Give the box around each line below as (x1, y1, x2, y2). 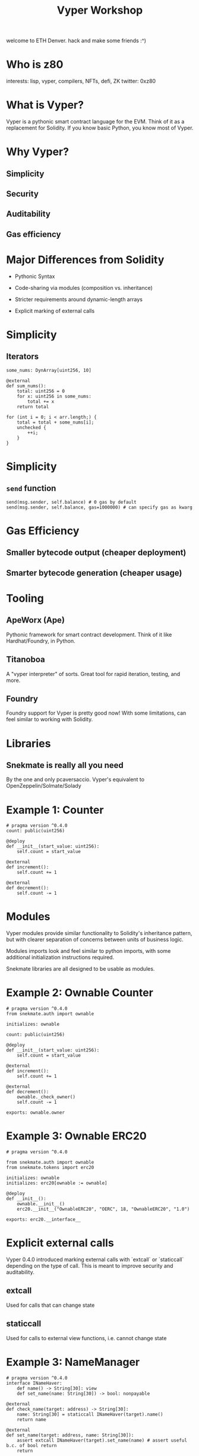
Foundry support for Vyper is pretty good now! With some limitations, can (6, 709, 187, 716)
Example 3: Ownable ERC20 (6, 1129, 147, 1143)
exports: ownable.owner (6, 1110, 65, 1116)
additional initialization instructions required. (6, 954, 115, 961)
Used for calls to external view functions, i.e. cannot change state (6, 1334, 167, 1341)
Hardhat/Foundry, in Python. (6, 637, 75, 645)
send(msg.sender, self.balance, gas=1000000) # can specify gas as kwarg (6, 504, 193, 510)
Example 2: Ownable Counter (6, 986, 153, 1000)
